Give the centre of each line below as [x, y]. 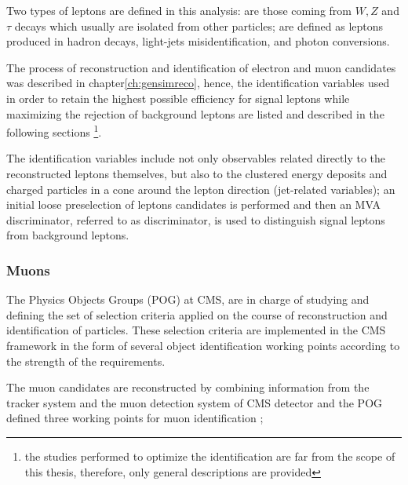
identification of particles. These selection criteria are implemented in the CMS [196, 330]
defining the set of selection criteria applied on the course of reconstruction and [197, 314]
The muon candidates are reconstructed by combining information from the [188, 387]
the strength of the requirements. [86, 361]
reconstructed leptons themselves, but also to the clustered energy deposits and [197, 173]
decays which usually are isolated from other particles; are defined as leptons [199, 26]
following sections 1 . [54, 131]
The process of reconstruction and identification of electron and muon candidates [201, 67]
